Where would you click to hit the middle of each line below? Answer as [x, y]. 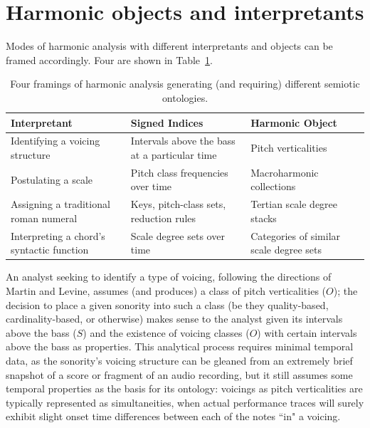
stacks [264, 218]
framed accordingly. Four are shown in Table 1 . [109, 59]
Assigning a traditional [60, 204]
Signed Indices [167, 122]
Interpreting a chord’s [58, 235]
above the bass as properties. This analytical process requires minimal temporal [180, 346]
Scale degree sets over [178, 235]
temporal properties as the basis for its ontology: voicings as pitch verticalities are [184, 388]
